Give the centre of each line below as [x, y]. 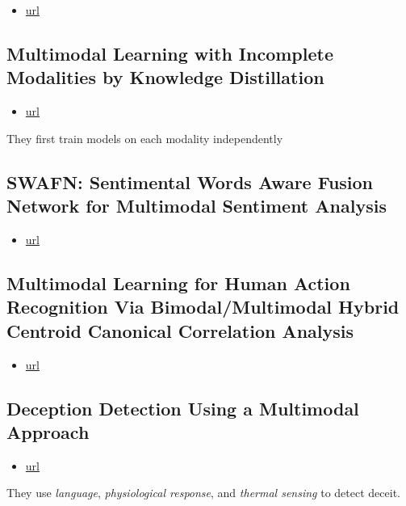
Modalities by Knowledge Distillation [165, 77]
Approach [48, 431]
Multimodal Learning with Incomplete [170, 53]
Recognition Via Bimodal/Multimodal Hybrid [203, 307]
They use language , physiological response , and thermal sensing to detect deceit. [203, 493]
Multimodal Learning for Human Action [178, 283]
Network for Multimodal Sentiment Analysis [197, 206]
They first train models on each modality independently [145, 138]
